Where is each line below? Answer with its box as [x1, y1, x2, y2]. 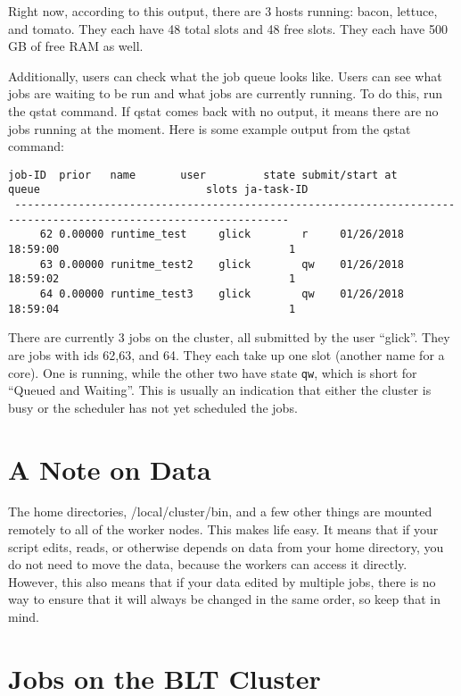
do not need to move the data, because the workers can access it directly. [8, 555, 407, 574]
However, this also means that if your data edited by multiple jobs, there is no [8, 572, 436, 591]
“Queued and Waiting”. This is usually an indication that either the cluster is [8, 381, 432, 399]
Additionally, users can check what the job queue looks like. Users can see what [8, 66, 442, 85]
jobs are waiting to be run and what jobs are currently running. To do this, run [8, 84, 443, 103]
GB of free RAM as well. [8, 37, 144, 55]
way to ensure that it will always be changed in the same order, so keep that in [8, 590, 440, 608]
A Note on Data [8, 450, 211, 487]
